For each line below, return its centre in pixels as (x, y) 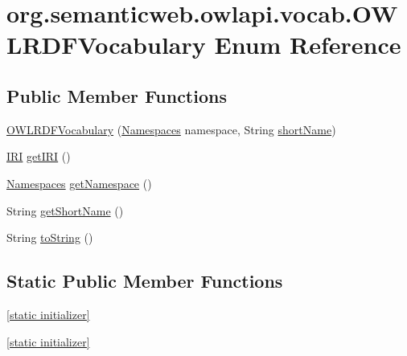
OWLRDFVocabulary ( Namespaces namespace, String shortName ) (171, 129)
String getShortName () (65, 210)
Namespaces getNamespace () (79, 183)
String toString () (50, 237)
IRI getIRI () (39, 156)
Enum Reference (308, 45)
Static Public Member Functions (145, 281)
